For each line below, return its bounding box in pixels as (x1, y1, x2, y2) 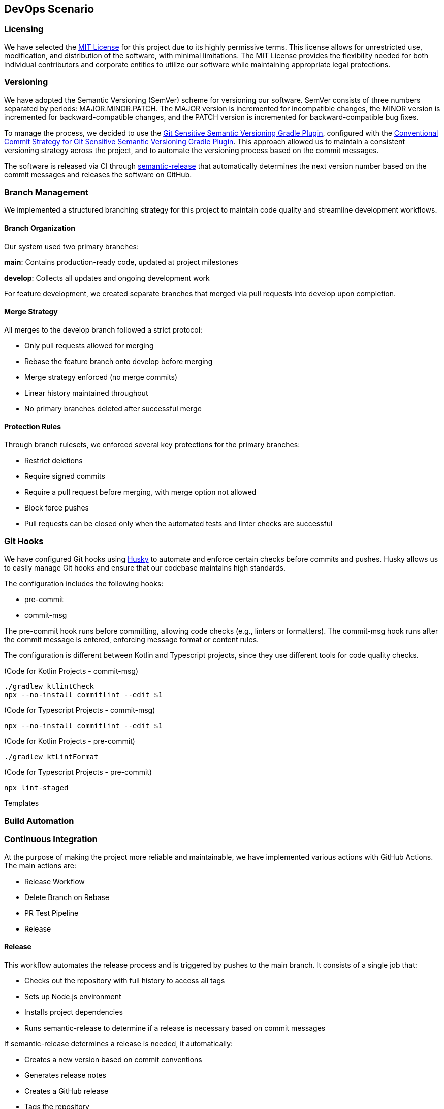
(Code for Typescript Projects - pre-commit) (4, 767, 152, 776)
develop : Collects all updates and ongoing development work (4, 273, 210, 282)
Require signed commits (24, 471, 105, 481)
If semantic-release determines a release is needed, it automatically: (4, 1039, 233, 1048)
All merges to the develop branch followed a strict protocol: (4, 325, 203, 334)
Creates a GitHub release (24, 1087, 109, 1096)
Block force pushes (24, 503, 89, 512)
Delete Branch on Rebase (24, 892, 109, 902)
